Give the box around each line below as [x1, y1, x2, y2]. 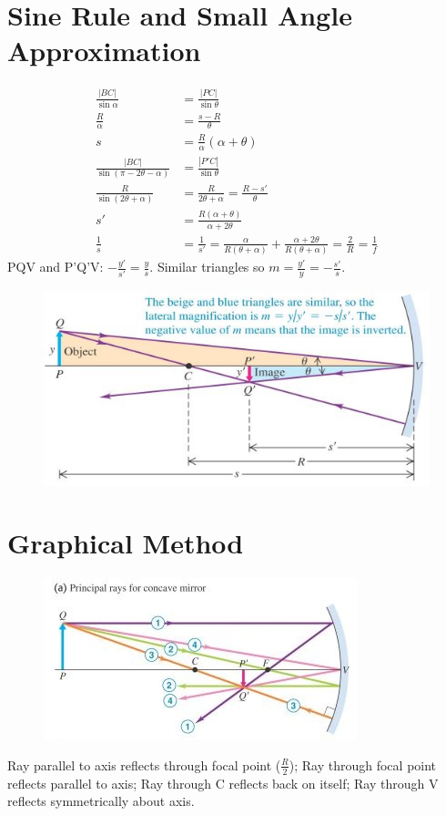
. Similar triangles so [149, 257, 265, 276]
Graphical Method [7, 524, 244, 562]
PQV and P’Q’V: [7, 257, 104, 276]
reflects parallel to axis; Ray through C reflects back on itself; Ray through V [7, 773, 439, 792]
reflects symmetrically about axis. [7, 791, 195, 811]
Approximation [7, 32, 201, 69]
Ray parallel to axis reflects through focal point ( [7, 755, 281, 774]
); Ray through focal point [289, 755, 437, 774]
